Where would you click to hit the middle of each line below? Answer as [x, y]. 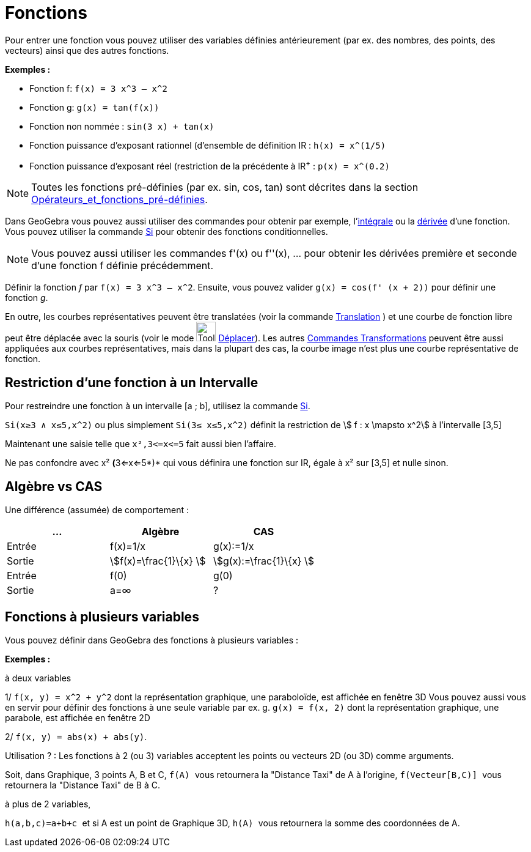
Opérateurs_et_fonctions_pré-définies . [119, 200]
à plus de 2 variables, [48, 804]
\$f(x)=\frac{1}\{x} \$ [158, 561]
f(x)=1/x [128, 546]
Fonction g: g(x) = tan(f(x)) [94, 107]
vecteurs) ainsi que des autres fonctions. [87, 50]
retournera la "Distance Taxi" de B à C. [82, 785]
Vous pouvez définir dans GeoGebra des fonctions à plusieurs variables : [152, 640]
